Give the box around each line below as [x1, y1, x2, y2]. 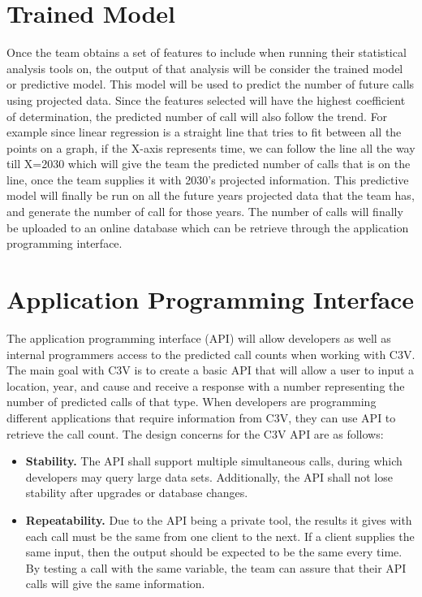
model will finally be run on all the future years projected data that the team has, [6, 187, 415, 204]
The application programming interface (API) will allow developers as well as [6, 329, 391, 346]
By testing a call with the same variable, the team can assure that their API [25, 559, 407, 576]
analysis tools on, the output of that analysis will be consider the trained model [6, 59, 403, 76]
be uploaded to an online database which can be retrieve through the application [6, 218, 409, 236]
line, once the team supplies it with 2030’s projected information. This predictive [6, 171, 409, 188]
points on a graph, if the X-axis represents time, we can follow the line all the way [6, 139, 416, 156]
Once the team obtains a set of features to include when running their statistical [6, 44, 407, 61]
